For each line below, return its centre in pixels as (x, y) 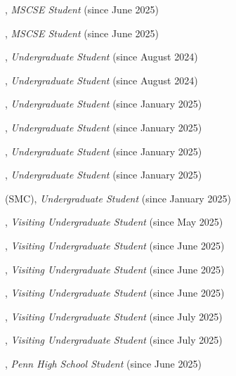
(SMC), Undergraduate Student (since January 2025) (118, 198)
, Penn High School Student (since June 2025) (103, 363)
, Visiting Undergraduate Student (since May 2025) (114, 222)
